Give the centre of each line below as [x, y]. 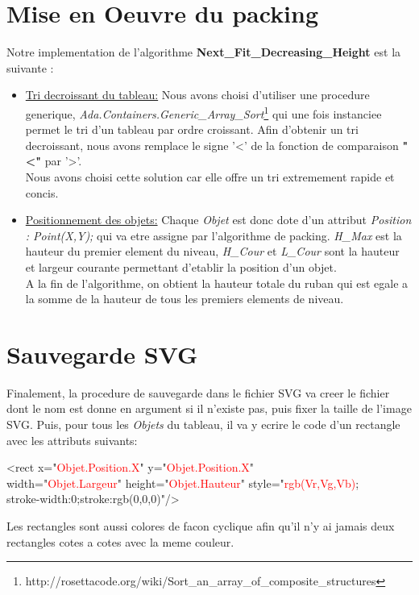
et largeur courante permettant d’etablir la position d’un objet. [181, 266]
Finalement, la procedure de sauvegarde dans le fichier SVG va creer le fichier [198, 392]
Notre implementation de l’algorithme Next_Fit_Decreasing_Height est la [204, 52]
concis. [42, 192]
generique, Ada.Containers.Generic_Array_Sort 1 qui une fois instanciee [203, 112]
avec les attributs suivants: [72, 440]
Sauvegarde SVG [102, 354]
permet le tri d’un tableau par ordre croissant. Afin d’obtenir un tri [192, 129]
